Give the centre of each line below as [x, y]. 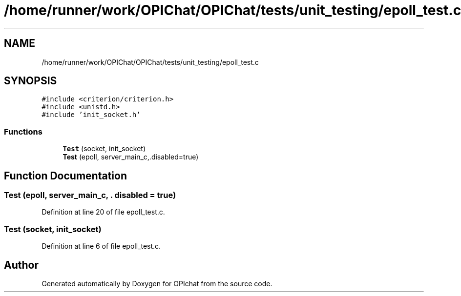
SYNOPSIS [31, 81]
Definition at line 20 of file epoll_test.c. [103, 212]
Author [21, 265]
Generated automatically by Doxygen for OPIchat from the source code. [157, 284]
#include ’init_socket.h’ [91, 115]
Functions [23, 131]
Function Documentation [65, 176]
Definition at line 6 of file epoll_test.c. [101, 246]
